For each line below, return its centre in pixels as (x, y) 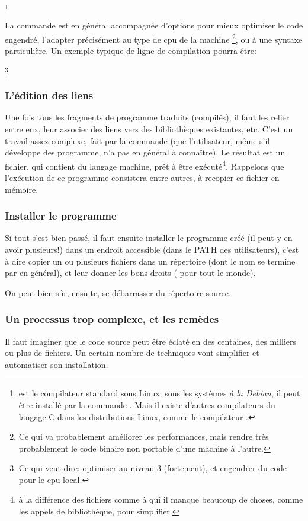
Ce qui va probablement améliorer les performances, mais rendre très (144, 436)
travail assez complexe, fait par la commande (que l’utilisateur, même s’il (137, 140)
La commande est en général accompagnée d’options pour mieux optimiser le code (154, 25)
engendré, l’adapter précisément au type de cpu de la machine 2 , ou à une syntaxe (154, 38)
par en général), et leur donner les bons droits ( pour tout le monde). (130, 273)
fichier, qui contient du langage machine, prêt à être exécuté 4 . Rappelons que (145, 165)
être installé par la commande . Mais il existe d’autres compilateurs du (147, 404)
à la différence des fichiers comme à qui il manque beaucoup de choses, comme (161, 499)
